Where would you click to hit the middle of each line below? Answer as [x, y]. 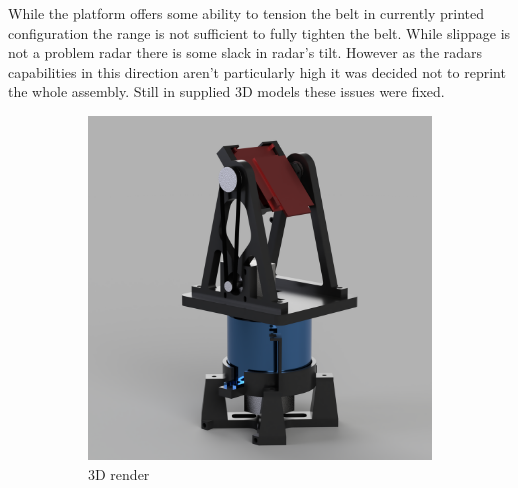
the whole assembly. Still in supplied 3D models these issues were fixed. [226, 91]
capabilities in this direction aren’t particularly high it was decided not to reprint [257, 71]
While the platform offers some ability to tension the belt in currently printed [246, 13]
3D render [119, 473]
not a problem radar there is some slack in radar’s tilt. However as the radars [245, 52]
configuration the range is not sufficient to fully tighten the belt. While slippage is [259, 32]
